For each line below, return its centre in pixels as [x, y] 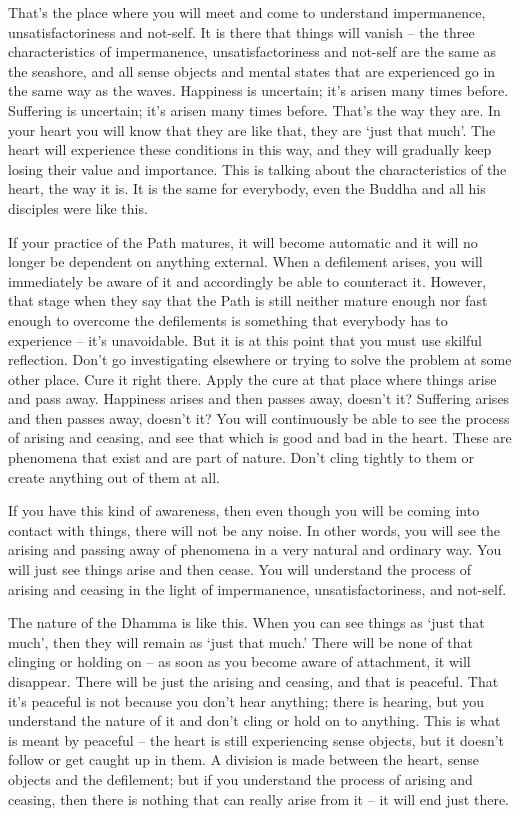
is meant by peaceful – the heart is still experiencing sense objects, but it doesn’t [256, 739]
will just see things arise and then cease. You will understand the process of [240, 569]
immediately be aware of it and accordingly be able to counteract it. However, [247, 280]
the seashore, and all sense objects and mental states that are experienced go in [252, 70]
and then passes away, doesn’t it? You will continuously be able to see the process [259, 417]
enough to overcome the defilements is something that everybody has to [228, 319]
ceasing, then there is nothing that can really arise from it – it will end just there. [259, 798]
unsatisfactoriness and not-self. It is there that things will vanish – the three [241, 31]
